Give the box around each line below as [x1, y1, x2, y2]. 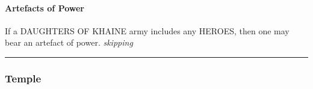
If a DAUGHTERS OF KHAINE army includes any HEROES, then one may [5, 24, 290, 37]
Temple [5, 70, 42, 85]
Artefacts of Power [5, 1, 84, 14]
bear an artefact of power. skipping [5, 36, 133, 49]
